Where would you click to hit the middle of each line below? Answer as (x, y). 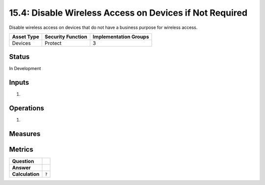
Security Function (66, 37)
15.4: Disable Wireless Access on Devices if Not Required (128, 13)
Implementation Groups (121, 37)
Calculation (26, 174)
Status (19, 57)
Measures (25, 134)
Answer (22, 168)
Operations (26, 108)
